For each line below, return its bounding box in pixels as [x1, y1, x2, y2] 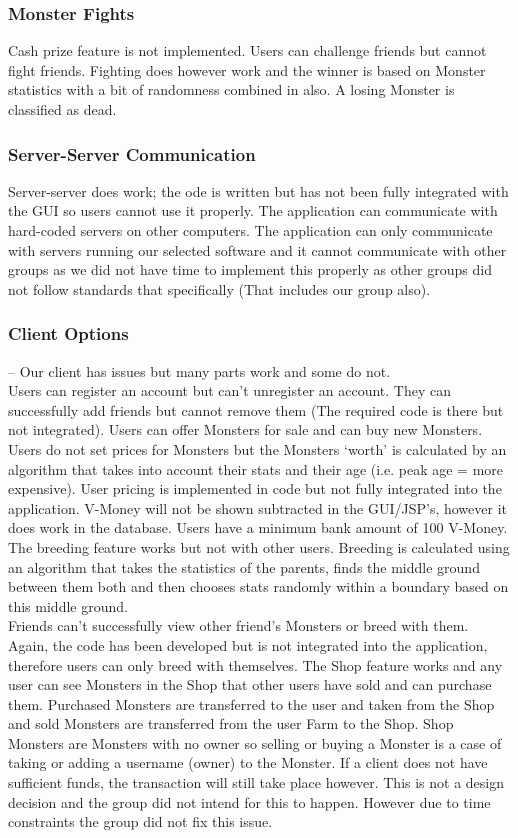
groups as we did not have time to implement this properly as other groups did [8, 259, 492, 280]
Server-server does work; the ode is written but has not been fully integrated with [8, 180, 509, 201]
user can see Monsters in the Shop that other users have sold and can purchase [8, 674, 492, 695]
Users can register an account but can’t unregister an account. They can [8, 380, 452, 401]
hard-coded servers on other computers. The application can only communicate [8, 220, 493, 240]
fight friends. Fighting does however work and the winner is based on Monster [8, 59, 486, 80]
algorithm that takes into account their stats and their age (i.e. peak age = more [8, 458, 504, 479]
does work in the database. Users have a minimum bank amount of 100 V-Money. [8, 517, 508, 538]
